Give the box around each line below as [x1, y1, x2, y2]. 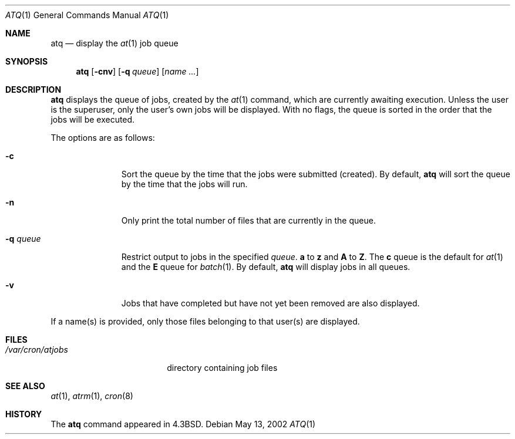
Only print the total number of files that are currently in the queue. [121, 215, 376, 225]
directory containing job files [167, 363, 278, 373]
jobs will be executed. [51, 114, 135, 124]
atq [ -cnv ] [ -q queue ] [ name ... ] [76, 66, 199, 76]
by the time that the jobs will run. [121, 179, 248, 189]
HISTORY [5, 409, 42, 419]
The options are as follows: [51, 133, 155, 143]
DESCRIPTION [5, 85, 62, 94]
